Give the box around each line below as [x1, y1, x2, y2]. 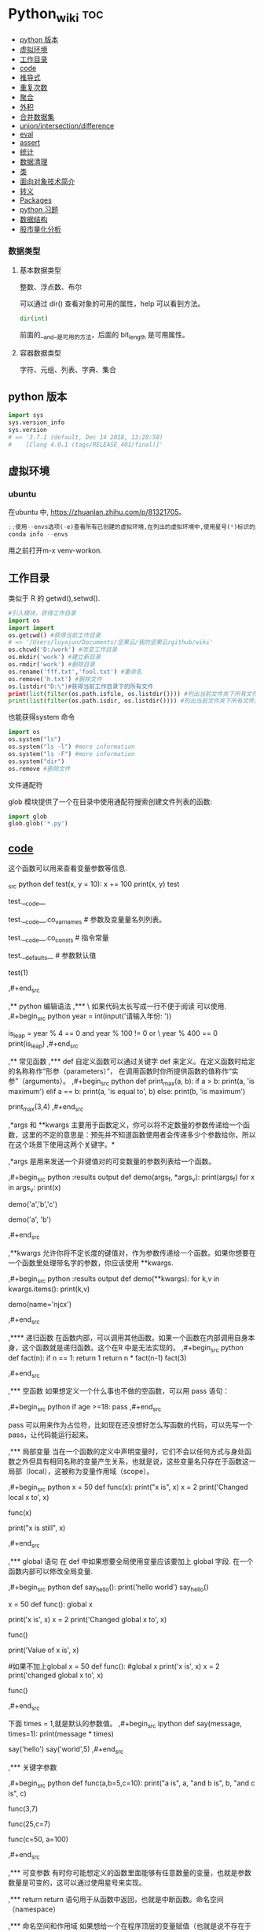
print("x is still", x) [8, 1523, 66, 1533]
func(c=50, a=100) [8, 1834, 69, 1844]
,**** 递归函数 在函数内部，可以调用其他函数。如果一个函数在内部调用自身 [8, 1333, 248, 1342]
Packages [19, 195, 53, 205]
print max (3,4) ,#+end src [8, 1102, 84, 1113]
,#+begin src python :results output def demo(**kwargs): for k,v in [8, 1274, 220, 1286]
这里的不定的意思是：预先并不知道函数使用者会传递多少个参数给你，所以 [21, 1130, 256, 1139]
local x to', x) [8, 1493, 49, 1502]
